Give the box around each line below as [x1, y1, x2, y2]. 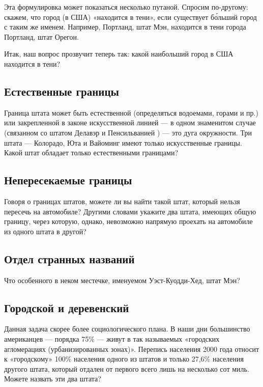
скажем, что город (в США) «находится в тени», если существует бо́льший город [4, 11, 257, 22]
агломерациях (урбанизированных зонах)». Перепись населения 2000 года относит [4, 343, 259, 354]
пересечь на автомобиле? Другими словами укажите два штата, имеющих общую [4, 206, 256, 216]
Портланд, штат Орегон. [4, 31, 79, 42]
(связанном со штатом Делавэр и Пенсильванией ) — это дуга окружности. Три [4, 127, 252, 137]
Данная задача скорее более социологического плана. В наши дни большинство [4, 323, 250, 334]
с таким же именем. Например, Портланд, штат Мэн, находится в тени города [4, 21, 246, 32]
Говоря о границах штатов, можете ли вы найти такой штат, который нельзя [4, 196, 240, 206]
